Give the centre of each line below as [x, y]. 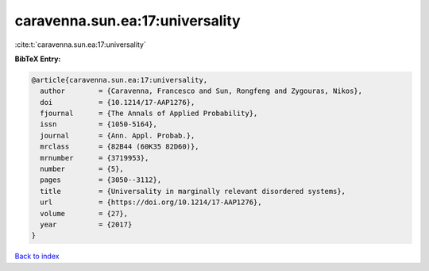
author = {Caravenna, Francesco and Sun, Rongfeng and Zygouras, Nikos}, [201, 91]
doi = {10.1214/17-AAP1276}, [118, 102]
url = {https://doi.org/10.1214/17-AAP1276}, [151, 202]
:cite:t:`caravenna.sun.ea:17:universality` [80, 45]
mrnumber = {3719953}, [95, 158]
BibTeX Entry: [38, 59]
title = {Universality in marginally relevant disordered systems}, [193, 191]
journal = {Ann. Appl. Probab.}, [118, 135]
